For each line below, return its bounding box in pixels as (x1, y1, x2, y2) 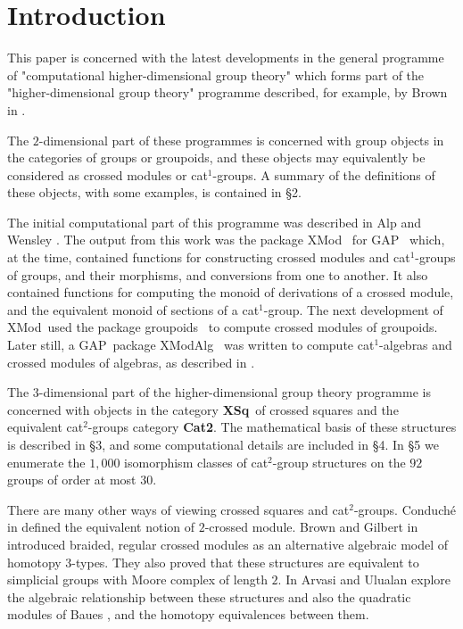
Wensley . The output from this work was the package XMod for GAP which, (7, 230, 445, 249)
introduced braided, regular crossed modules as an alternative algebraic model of (7, 534, 449, 553)
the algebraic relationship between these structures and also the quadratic (7, 587, 411, 606)
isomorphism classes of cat (124, 452, 269, 471)
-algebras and (379, 335, 452, 354)
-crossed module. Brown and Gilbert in (204, 517, 418, 536)
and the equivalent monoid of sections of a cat (7, 300, 260, 319)
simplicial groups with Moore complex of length (7, 570, 268, 589)
